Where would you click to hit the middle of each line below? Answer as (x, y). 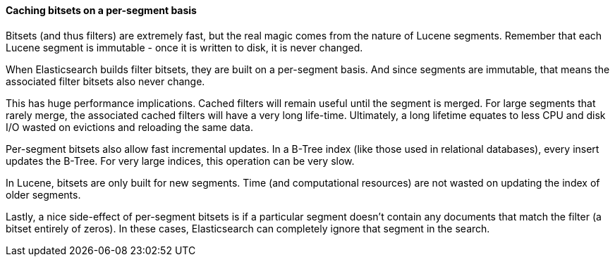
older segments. (43, 194)
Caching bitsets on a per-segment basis (101, 10)
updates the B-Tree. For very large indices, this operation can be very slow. (180, 161)
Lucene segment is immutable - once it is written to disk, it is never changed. (184, 47)
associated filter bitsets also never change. (105, 81)
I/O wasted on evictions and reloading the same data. (129, 127)
